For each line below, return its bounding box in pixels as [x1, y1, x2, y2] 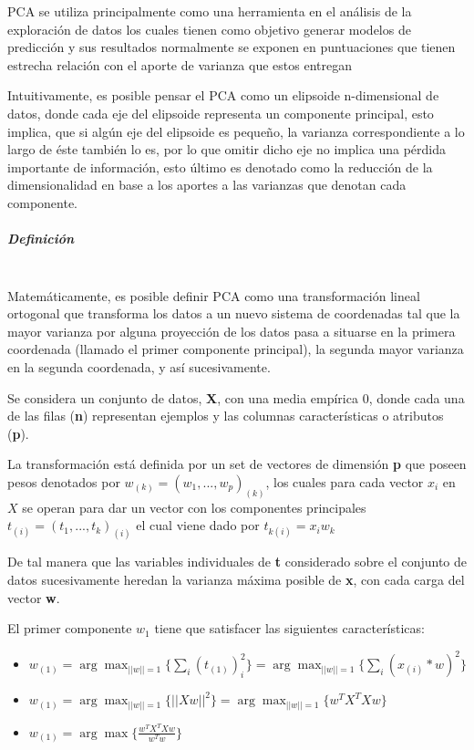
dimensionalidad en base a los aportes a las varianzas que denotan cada [7, 175, 407, 194]
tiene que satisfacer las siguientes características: [154, 619, 425, 638]
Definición [7, 229, 75, 248]
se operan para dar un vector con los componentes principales [22, 497, 366, 516]
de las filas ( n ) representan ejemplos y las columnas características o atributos [7, 406, 444, 425]
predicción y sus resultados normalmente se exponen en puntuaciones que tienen [7, 37, 456, 57]
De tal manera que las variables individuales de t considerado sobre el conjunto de [7, 552, 468, 571]
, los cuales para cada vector [265, 473, 424, 492]
